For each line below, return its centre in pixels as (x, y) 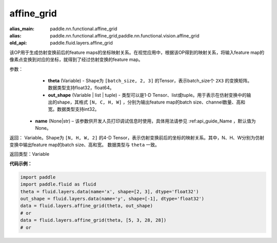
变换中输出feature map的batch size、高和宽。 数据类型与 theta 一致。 (85, 145)
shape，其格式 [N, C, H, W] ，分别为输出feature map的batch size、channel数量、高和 (151, 102)
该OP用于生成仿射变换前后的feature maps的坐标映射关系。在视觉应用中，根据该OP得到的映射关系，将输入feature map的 (137, 52)
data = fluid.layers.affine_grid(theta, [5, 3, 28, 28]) (93, 220)
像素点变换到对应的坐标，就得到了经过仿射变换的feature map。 (76, 59)
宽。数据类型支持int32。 (74, 109)
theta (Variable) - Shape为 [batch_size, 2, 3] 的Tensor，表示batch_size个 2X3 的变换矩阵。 (150, 80)
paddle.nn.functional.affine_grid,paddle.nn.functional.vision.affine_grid (125, 35)
